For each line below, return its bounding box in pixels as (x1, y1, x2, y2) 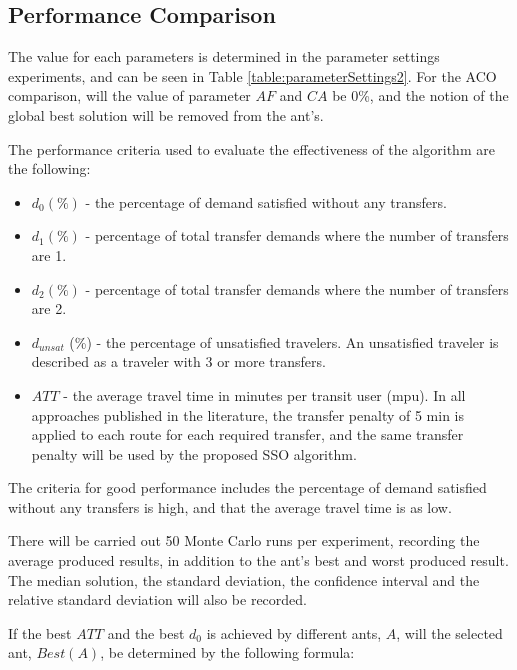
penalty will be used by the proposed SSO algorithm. (31, 443, 357, 464)
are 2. (31, 298, 67, 319)
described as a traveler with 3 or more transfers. (31, 351, 326, 372)
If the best (8, 622, 72, 643)
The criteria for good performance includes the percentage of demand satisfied (8, 477, 487, 498)
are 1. (31, 244, 67, 265)
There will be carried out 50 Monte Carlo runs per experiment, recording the (8, 530, 480, 551)
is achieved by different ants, (206, 622, 382, 643)
